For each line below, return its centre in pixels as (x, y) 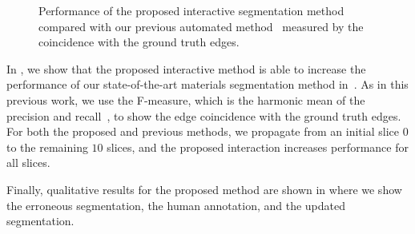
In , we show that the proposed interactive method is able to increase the (186, 68)
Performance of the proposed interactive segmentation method (191, 10)
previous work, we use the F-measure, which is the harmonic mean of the (186, 99)
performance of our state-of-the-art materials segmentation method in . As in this (207, 84)
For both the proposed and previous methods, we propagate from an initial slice (203, 131)
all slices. (28, 163)
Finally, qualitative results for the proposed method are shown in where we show (204, 189)
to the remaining (47, 147)
